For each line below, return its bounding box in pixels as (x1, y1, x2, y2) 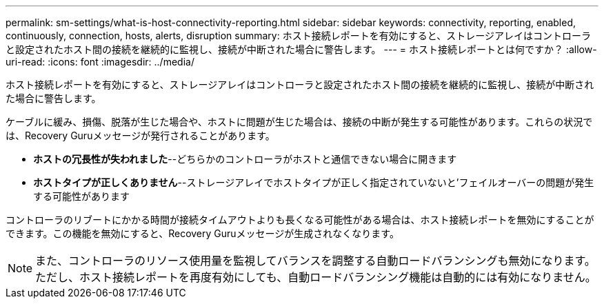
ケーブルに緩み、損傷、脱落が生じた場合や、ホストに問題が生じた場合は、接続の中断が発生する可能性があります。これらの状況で (6, 116, 593, 128)
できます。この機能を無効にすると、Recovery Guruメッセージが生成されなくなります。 (6, 227, 399, 239)
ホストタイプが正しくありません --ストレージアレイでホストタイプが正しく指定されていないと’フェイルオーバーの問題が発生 (33, 176, 594, 188)
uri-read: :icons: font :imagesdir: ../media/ (6, 56, 194, 68)
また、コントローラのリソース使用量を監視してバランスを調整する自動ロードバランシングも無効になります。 (35, 254, 596, 267)
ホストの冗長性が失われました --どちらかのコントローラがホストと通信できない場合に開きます (33, 153, 457, 165)
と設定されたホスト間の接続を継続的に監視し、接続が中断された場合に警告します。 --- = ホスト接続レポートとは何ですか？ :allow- (6, 43, 597, 55)
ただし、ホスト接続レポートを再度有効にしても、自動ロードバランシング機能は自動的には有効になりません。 (35, 270, 596, 284)
